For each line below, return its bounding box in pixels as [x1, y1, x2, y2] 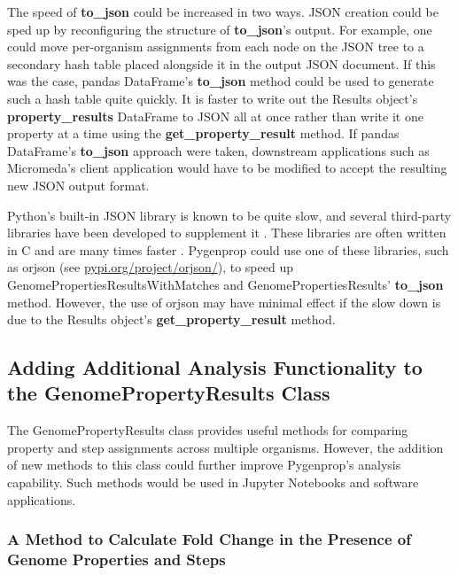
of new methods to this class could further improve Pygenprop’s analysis [7, 455, 401, 474]
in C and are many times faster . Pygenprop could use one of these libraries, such [7, 240, 449, 259]
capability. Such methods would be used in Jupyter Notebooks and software [7, 473, 419, 492]
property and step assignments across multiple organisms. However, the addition [7, 438, 444, 456]
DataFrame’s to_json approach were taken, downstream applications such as [7, 141, 430, 159]
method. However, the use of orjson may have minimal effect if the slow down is [7, 292, 441, 311]
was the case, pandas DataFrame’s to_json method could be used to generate [7, 72, 434, 90]
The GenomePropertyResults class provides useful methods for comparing [7, 421, 408, 439]
